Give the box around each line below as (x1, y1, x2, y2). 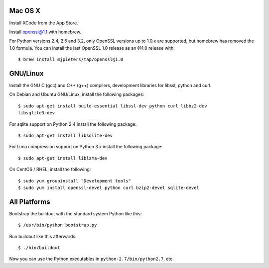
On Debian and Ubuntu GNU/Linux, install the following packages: (9, 91, 144, 97)
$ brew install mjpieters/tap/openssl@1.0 (18, 57, 124, 62)
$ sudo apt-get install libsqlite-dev (18, 132, 113, 138)
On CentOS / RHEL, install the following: (9, 167, 91, 173)
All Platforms (9, 197, 50, 206)
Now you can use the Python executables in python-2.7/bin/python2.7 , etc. (9, 256, 174, 262)
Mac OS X (9, 6, 41, 15)
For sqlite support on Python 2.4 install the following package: (9, 121, 137, 127)
